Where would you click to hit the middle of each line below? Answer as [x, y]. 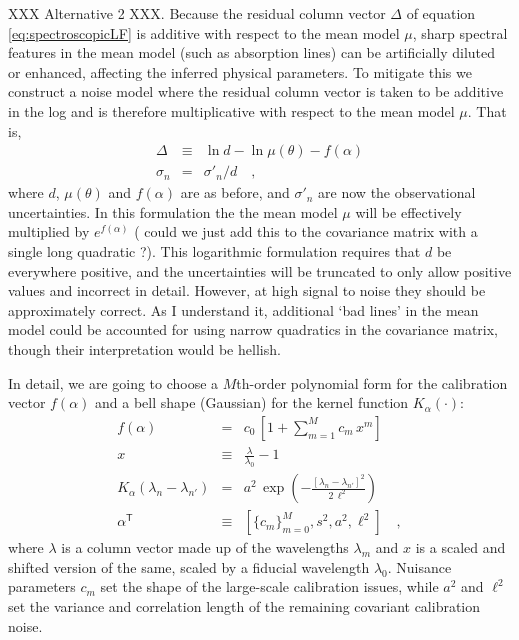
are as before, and [235, 192]
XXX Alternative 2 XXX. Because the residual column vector [197, 13]
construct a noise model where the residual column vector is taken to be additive [256, 91]
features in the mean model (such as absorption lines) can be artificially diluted [252, 52]
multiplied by [49, 231]
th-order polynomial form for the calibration [372, 382]
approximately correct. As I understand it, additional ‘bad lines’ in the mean [243, 309]
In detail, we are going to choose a [113, 382]
